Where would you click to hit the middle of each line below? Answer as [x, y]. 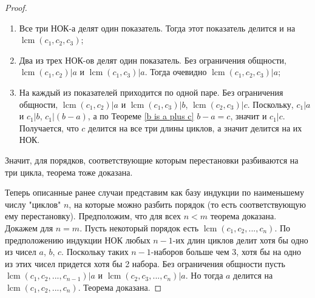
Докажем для [29, 227]
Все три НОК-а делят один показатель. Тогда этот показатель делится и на [157, 28]
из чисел [21, 252]
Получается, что [49, 127]
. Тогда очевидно [176, 72]
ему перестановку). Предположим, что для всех [93, 216]
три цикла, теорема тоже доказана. [69, 172]
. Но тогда [204, 275]
